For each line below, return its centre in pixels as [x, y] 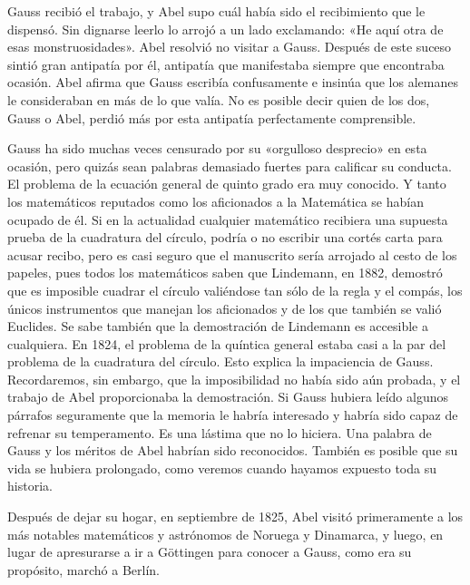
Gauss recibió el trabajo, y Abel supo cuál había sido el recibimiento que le [216, 11]
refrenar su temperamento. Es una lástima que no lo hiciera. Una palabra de [220, 432]
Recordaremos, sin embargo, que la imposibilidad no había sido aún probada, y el [234, 379]
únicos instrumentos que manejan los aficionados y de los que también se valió [225, 308]
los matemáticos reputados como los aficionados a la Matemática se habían [215, 201]
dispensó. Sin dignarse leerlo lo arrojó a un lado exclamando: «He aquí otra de [225, 29]
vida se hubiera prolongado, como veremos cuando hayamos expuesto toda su [222, 468]
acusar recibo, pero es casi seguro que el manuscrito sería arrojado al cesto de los [232, 254]
